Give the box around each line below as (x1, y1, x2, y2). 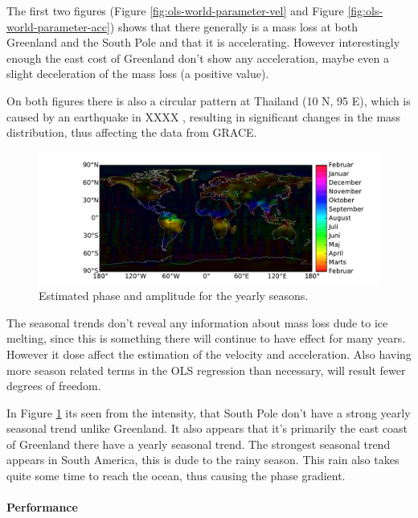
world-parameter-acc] (6, 18, 110, 35)
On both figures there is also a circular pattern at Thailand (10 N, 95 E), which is (6, 92, 411, 109)
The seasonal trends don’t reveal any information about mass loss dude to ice (6, 314, 388, 331)
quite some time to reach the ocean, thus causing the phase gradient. (6, 467, 346, 484)
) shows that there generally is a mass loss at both (109, 18, 359, 35)
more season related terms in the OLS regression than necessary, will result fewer (6, 361, 406, 378)
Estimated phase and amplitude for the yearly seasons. (39, 287, 309, 304)
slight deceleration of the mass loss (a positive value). (6, 65, 269, 82)
